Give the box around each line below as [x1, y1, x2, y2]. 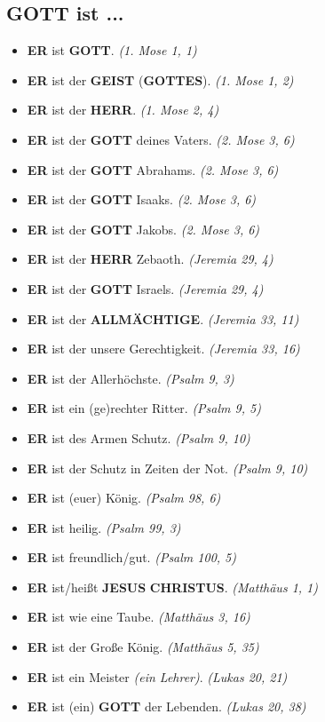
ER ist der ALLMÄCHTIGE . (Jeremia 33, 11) [27, 309, 299, 328]
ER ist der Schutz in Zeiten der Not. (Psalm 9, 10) [27, 458, 308, 477]
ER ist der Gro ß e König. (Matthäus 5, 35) [27, 638, 259, 656]
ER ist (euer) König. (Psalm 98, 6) [27, 488, 221, 507]
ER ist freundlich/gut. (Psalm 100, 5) [27, 548, 236, 567]
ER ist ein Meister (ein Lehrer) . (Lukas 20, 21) [27, 667, 288, 686]
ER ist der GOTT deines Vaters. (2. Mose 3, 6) [27, 130, 295, 148]
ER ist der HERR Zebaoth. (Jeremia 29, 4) [27, 250, 273, 268]
